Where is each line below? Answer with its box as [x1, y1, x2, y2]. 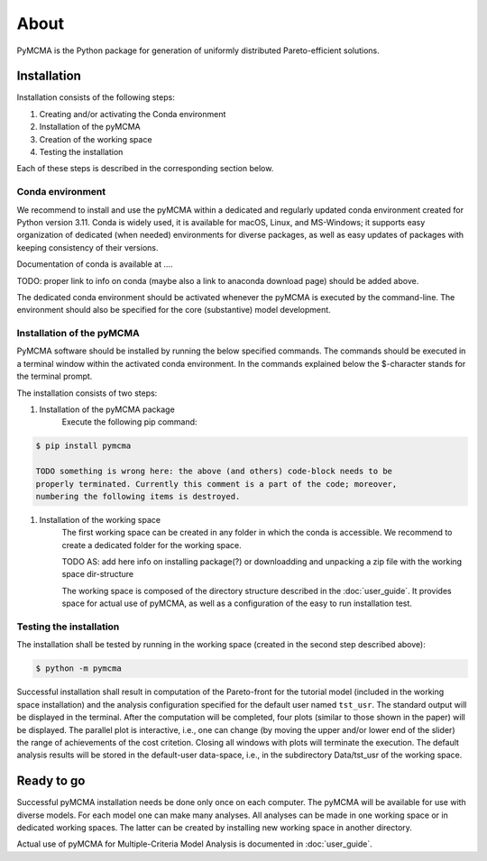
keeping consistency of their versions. [16, 242, 159, 252]
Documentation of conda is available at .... [16, 259, 173, 270]
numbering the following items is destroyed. [35, 491, 241, 501]
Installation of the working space [39, 514, 161, 525]
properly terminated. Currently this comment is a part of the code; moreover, [35, 479, 398, 489]
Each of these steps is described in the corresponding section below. [16, 163, 274, 174]
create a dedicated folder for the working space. [61, 539, 243, 550]
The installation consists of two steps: [16, 388, 158, 398]
